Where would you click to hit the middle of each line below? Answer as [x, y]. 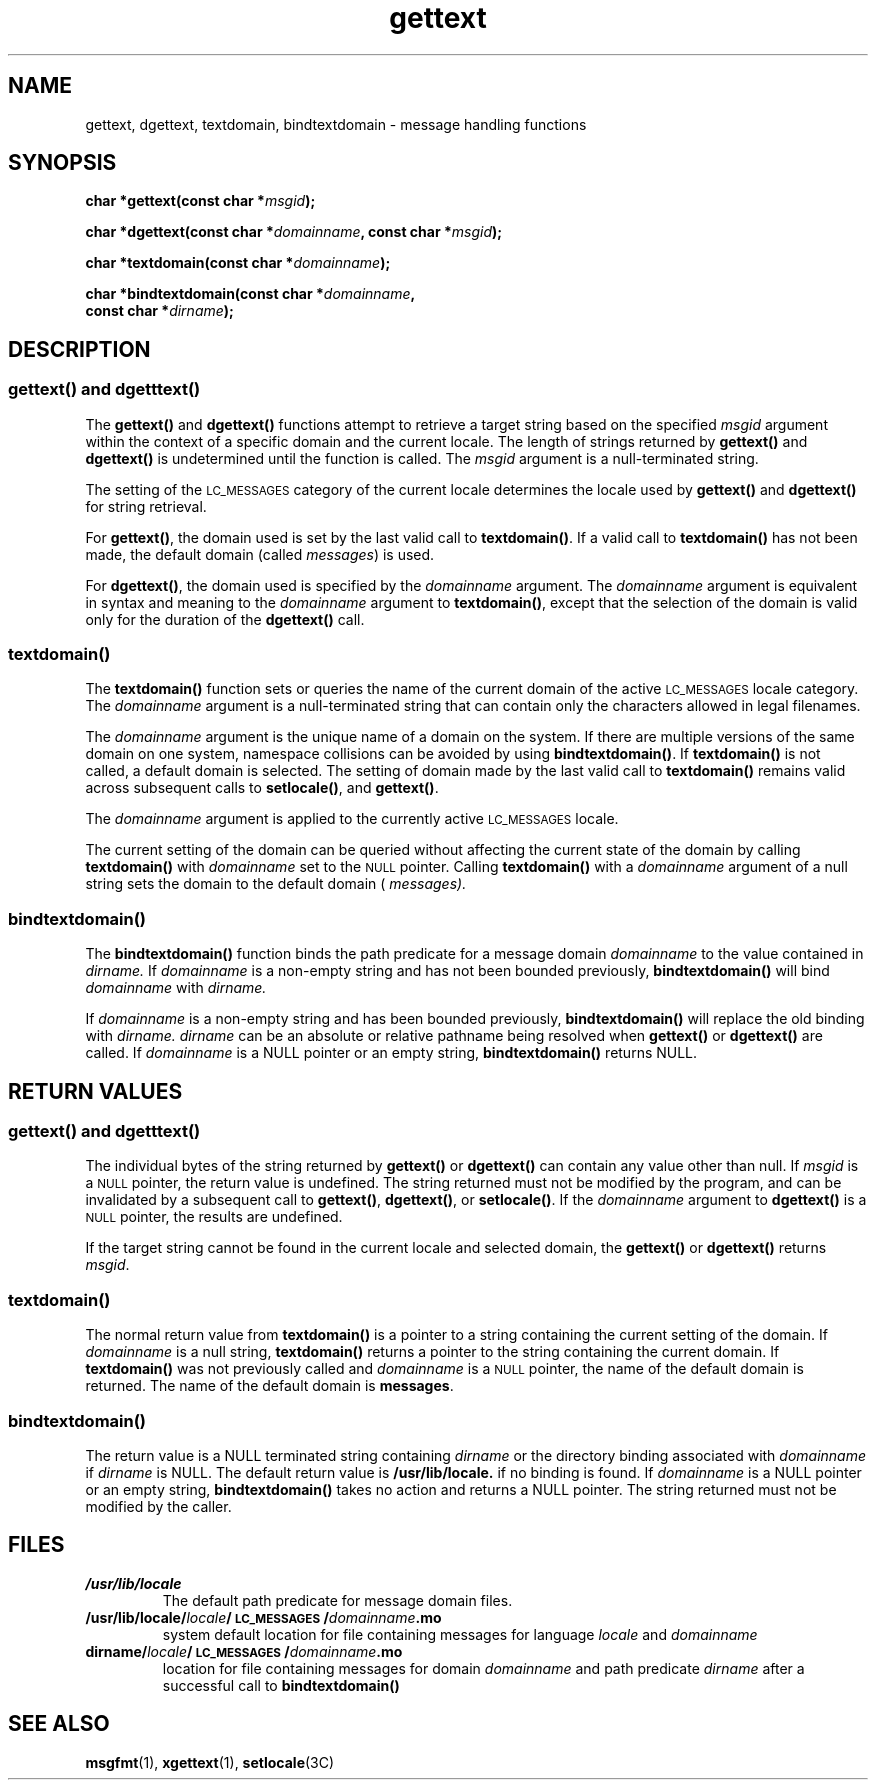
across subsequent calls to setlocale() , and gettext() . [262, 788]
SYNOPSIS [62, 163]
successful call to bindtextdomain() [281, 1685]
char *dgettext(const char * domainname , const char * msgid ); [294, 232]
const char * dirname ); [159, 311]
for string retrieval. [146, 506]
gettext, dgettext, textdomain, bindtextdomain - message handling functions [336, 124]
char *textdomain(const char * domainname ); [238, 263]
